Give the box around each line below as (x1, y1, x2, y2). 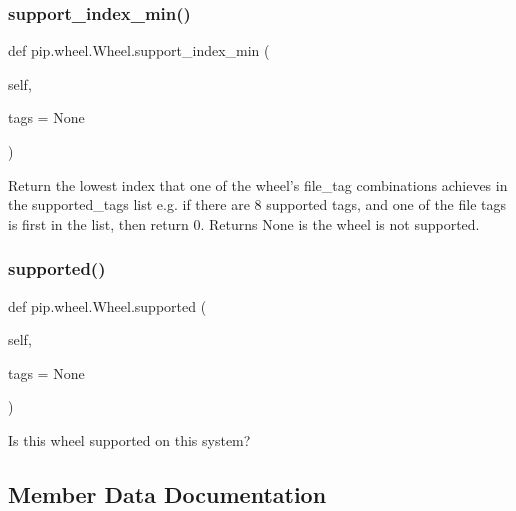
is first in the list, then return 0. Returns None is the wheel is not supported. (8, 213, 480, 234)
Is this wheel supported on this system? (8, 429, 251, 450)
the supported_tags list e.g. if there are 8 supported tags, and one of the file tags (8, 194, 507, 215)
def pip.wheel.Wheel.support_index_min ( (8, 40, 270, 61)
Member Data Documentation (8, 478, 327, 509)
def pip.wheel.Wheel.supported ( (8, 295, 207, 316)
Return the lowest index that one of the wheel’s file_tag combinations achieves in (8, 174, 508, 195)
